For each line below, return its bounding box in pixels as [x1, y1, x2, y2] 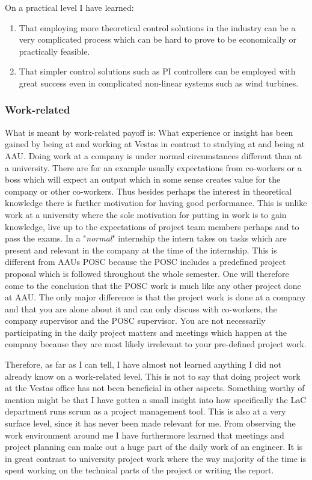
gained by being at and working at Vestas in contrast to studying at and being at [5, 138, 305, 150]
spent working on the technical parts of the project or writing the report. [5, 464, 274, 476]
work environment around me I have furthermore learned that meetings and [5, 428, 284, 441]
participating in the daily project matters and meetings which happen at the [5, 326, 287, 338]
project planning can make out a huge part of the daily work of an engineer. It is [5, 440, 303, 453]
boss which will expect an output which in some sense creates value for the [5, 173, 281, 186]
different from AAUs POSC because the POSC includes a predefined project [5, 255, 286, 268]
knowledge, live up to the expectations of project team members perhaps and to [5, 220, 299, 232]
